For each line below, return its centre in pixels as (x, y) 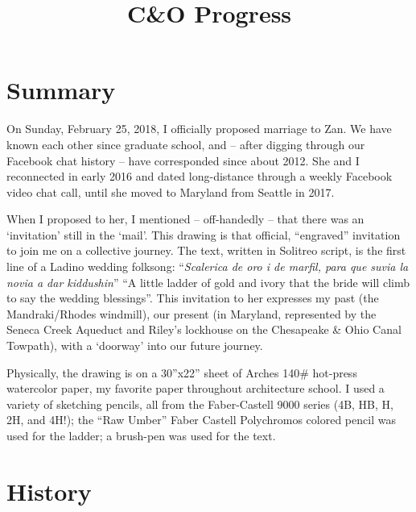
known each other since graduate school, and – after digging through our (186, 144)
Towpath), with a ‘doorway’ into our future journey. (135, 345)
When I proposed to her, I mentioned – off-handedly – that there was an (185, 219)
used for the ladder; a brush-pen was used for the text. (141, 435)
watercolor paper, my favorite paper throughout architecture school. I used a (196, 388)
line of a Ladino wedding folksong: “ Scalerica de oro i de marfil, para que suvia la (208, 266)
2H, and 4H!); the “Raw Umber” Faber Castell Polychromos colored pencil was (201, 420)
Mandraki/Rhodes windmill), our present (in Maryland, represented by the (192, 313)
